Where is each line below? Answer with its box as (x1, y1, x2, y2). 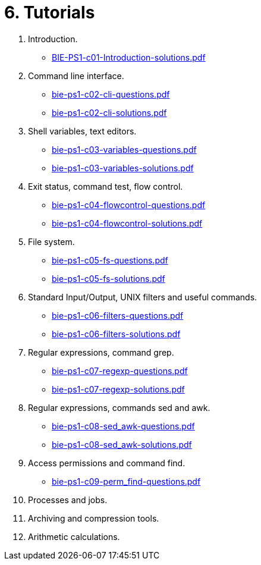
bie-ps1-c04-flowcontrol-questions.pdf (52, 199, 206, 210)
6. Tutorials (4, 2, 95, 23)
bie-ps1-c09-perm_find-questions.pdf (52, 476, 201, 486)
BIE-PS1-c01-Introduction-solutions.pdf (52, 52, 206, 62)
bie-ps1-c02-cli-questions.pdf (52, 89, 170, 99)
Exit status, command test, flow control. (28, 181, 183, 192)
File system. (28, 236, 75, 247)
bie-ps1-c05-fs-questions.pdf (52, 255, 168, 265)
